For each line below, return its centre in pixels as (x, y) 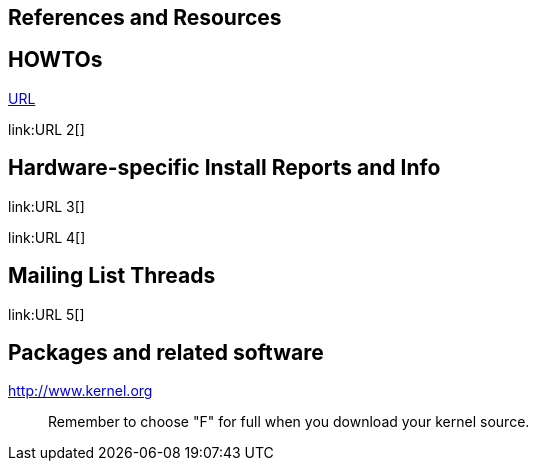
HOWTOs (55, 60)
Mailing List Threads (112, 276)
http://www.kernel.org (80, 391)
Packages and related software (166, 352)
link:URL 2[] (46, 129)
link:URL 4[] (47, 237)
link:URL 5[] (46, 314)
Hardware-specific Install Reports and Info (224, 168)
